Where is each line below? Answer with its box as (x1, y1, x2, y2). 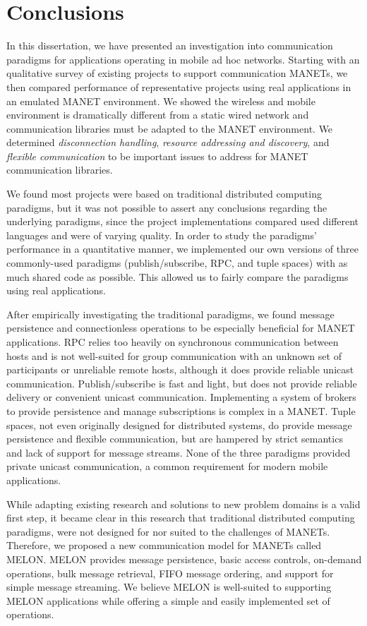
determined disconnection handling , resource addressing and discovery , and (6, 135, 330, 150)
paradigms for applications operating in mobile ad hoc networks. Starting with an (6, 52, 360, 66)
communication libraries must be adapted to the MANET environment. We (6, 121, 333, 136)
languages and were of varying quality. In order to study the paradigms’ (6, 227, 317, 242)
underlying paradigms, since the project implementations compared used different (6, 214, 359, 229)
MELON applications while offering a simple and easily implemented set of (6, 593, 330, 608)
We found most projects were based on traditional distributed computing (6, 186, 322, 201)
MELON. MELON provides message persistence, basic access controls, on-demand (6, 551, 362, 566)
